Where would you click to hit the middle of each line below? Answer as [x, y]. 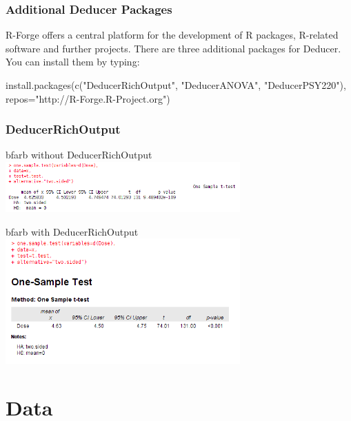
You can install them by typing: [73, 62]
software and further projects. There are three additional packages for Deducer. [173, 48]
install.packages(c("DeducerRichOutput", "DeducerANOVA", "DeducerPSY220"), [176, 85]
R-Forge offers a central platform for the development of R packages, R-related [172, 35]
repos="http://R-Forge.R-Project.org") [88, 98]
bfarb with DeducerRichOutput [72, 231]
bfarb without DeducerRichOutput [79, 155]
